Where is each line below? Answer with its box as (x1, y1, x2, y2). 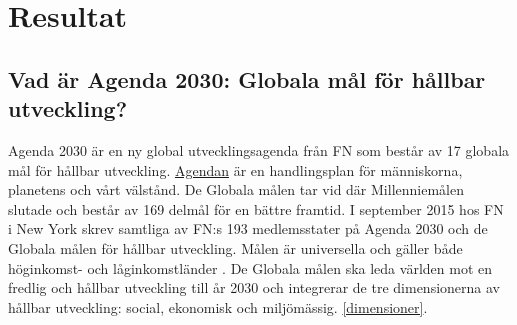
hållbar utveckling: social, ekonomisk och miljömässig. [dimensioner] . (8, 296, 428, 317)
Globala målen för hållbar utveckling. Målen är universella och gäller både (8, 237, 463, 258)
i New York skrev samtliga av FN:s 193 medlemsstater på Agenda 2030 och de (8, 218, 488, 239)
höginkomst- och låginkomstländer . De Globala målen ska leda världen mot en (8, 257, 492, 278)
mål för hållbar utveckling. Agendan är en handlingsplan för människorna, (8, 159, 463, 180)
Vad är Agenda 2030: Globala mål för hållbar (8, 63, 486, 94)
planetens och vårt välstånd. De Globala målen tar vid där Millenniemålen (8, 179, 464, 200)
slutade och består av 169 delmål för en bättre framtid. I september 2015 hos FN (8, 198, 504, 219)
